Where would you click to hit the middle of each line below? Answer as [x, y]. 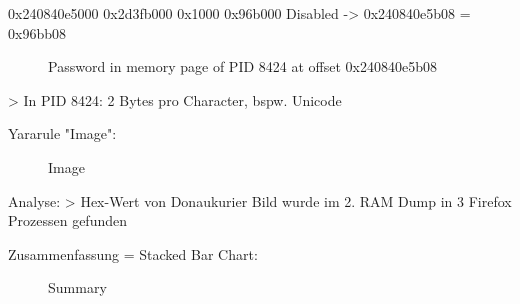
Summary [77, 287]
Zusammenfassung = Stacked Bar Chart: [133, 253]
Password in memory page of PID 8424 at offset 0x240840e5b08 [242, 66]
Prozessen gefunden [67, 220]
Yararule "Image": [62, 133]
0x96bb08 [37, 32]
